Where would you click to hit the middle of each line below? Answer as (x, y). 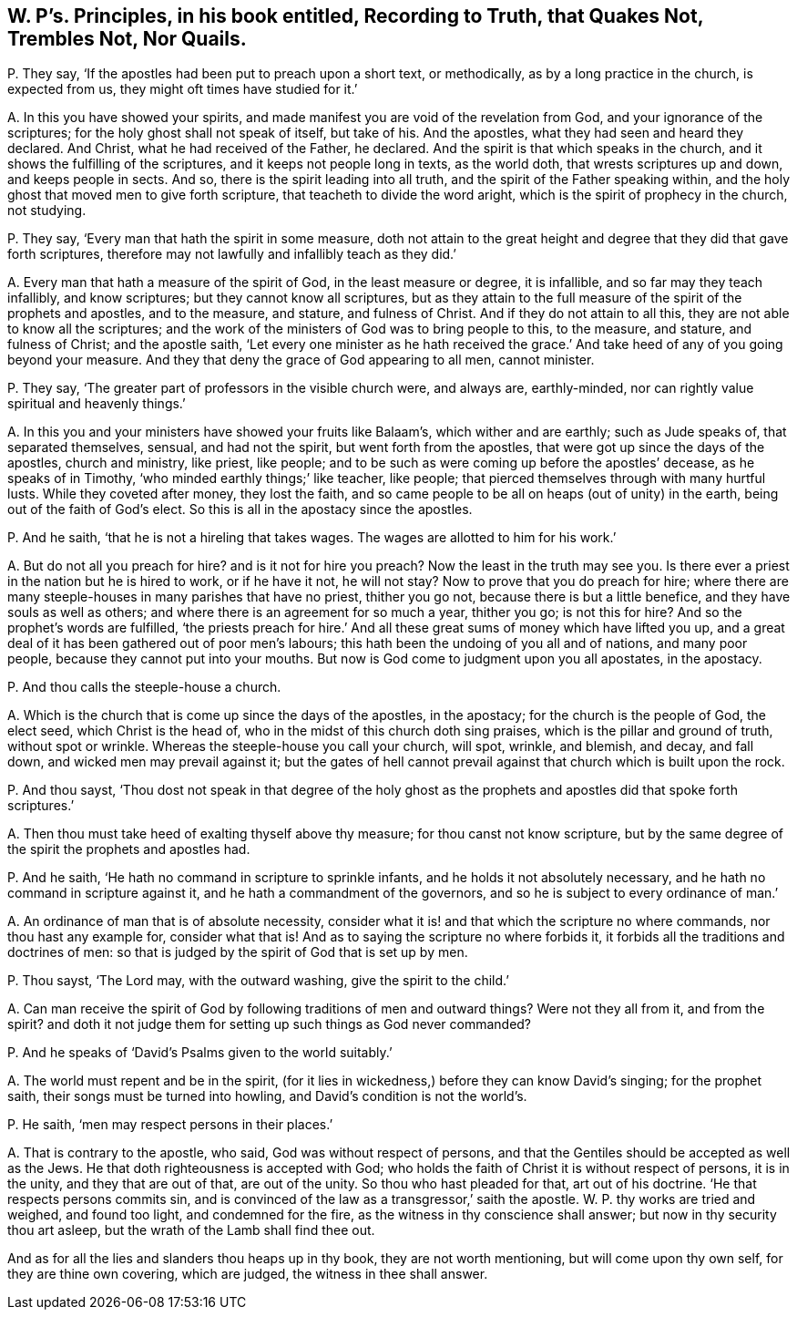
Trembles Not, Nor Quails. (127, 39)
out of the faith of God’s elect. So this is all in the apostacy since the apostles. (240, 509)
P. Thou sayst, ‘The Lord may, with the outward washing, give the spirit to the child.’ (258, 981)
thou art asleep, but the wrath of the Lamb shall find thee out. (191, 1230)
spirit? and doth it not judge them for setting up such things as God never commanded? (270, 1024)
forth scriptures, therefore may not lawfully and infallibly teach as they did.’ (232, 254)
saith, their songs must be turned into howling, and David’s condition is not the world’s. (267, 1096)
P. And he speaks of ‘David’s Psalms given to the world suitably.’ (200, 1053)
